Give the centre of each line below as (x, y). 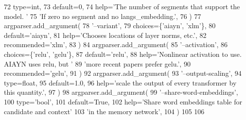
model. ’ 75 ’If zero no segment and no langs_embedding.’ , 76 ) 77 (103, 16)
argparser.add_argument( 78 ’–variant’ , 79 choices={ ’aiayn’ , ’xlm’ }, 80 (110, 26)
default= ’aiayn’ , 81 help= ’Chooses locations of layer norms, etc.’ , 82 (105, 35)
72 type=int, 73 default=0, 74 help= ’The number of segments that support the (122, 6)
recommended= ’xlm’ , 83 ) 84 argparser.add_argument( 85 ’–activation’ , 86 (116, 44)
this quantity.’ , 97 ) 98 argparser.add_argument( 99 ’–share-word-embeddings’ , (121, 92)
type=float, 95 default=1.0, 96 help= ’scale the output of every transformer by (120, 82)
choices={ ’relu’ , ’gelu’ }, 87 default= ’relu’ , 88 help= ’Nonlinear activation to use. (123, 54)
